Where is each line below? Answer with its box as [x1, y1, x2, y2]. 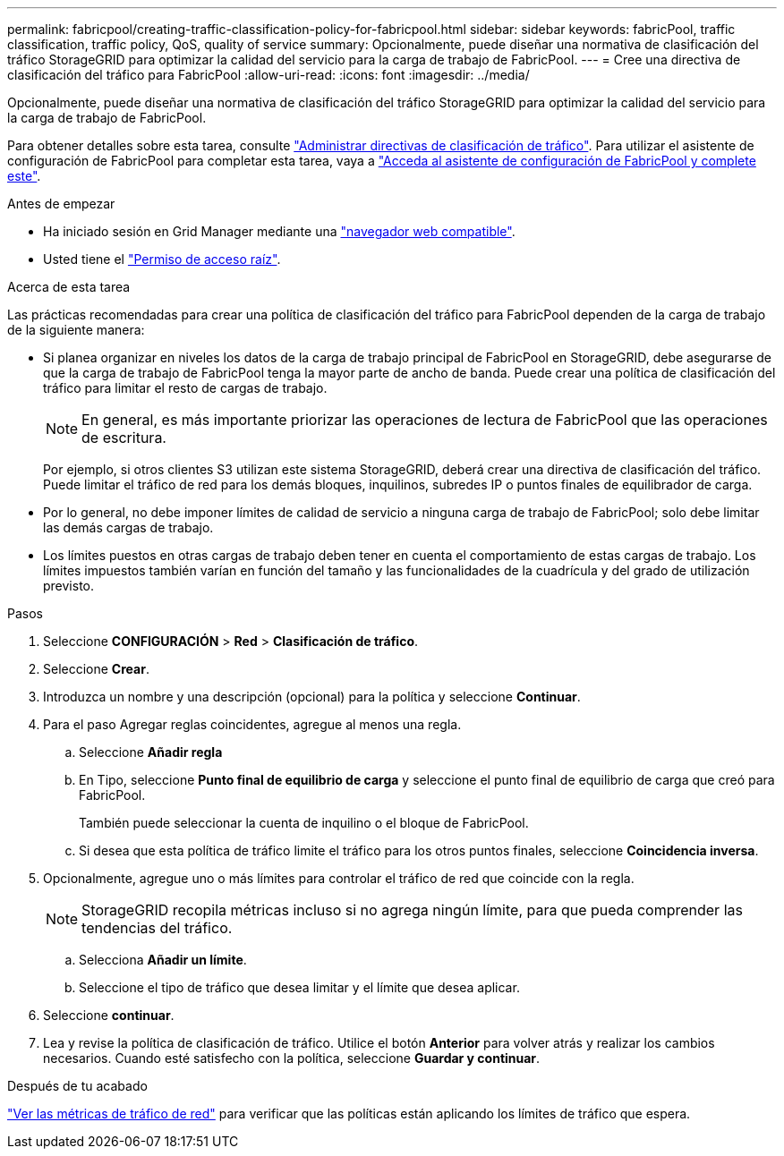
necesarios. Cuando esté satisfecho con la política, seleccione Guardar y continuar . [43, 1050, 541, 1066]
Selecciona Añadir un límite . [79, 952, 247, 967]
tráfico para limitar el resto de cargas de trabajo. [43, 380, 328, 395]
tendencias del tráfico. [81, 919, 233, 937]
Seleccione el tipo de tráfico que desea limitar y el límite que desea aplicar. [79, 980, 520, 995]
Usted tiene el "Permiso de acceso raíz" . [43, 251, 281, 267]
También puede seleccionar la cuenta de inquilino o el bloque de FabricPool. [79, 815, 529, 830]
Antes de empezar [7, 196, 115, 211]
